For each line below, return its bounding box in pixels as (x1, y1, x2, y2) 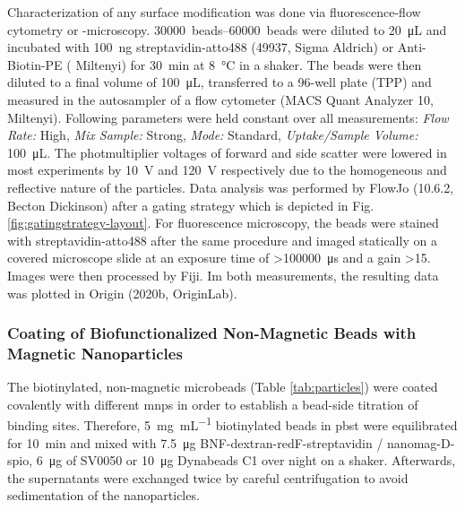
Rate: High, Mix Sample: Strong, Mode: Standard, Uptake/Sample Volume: (7, 125, 418, 144)
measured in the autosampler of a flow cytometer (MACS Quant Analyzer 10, (7, 90, 434, 108)
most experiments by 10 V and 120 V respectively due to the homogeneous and (7, 160, 447, 179)
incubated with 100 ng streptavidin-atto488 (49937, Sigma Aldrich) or (7, 38, 394, 56)
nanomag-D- (387, 433, 455, 452)
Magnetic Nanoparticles (7, 341, 183, 364)
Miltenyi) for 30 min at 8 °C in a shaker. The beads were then (75, 55, 422, 73)
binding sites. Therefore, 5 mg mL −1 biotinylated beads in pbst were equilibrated (7, 413, 458, 435)
